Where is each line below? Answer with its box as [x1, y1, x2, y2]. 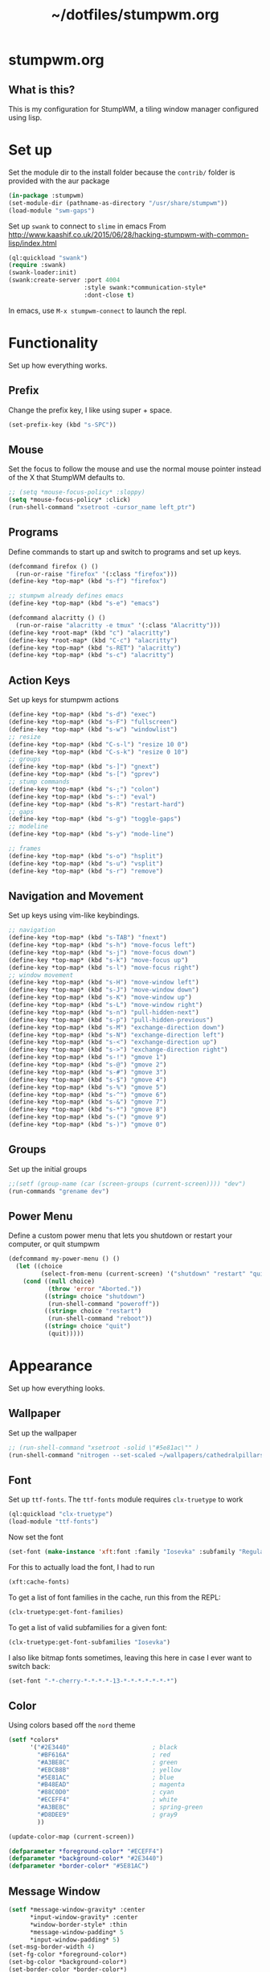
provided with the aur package [8, 175, 110, 186]
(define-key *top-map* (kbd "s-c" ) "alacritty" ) [8, 651, 174, 659]
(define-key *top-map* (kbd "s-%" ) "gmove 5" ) [8, 1083, 167, 1091]
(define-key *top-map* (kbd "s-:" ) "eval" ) [8, 792, 157, 801]
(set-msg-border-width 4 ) [8, 1943, 95, 1951]
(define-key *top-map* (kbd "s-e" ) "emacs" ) [8, 599, 160, 608]
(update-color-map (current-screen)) [8, 1832, 135, 1841]
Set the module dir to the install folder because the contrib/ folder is [8, 167, 235, 177]
